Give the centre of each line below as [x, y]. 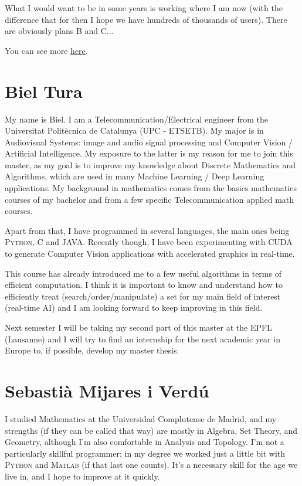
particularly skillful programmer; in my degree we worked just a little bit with [145, 453]
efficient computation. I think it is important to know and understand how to [144, 285]
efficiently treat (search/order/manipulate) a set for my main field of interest [143, 296]
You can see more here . [46, 50]
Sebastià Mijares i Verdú [107, 390]
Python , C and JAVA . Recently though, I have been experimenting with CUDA [149, 242]
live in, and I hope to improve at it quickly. [82, 476]
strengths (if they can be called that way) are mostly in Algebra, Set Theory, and [151, 430]
